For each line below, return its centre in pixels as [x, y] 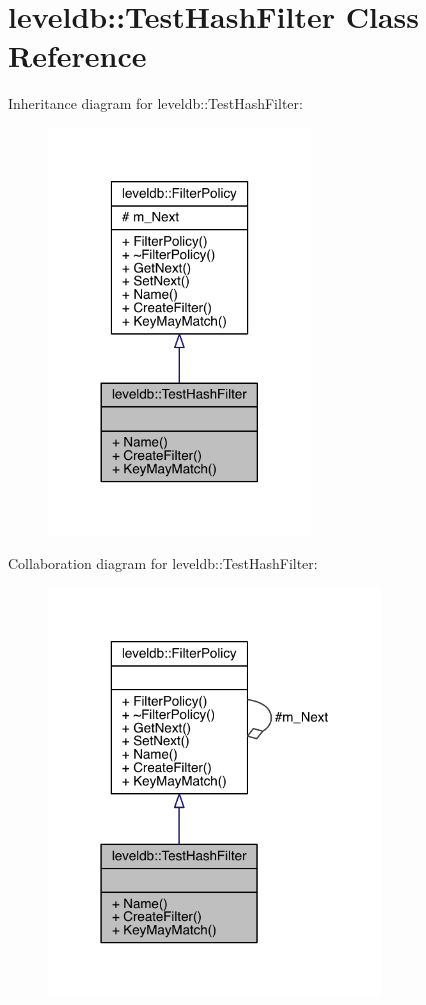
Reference [77, 55]
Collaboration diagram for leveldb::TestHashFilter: [163, 563]
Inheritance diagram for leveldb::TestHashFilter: [155, 103]
